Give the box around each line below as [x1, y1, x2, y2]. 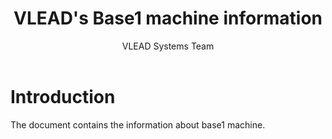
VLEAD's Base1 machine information [13, 7, 323, 30]
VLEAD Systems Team [121, 40, 215, 52]
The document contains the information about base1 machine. [10, 118, 266, 131]
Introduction [10, 85, 116, 108]
